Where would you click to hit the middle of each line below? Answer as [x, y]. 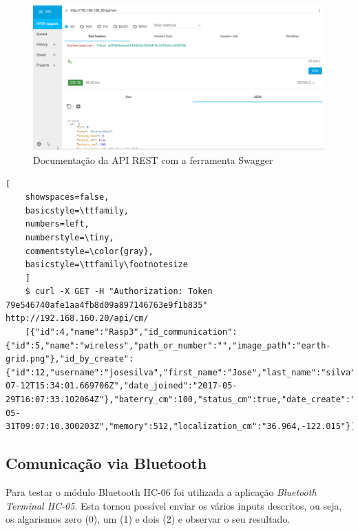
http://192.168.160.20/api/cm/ [77, 319]
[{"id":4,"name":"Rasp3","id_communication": [131, 332]
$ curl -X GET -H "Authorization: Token [119, 292]
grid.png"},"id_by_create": [70, 359]
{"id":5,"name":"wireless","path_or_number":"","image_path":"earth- [168, 345]
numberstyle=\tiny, [70, 237]
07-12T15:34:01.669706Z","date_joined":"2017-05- [122, 386]
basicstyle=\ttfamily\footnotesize [106, 265]
